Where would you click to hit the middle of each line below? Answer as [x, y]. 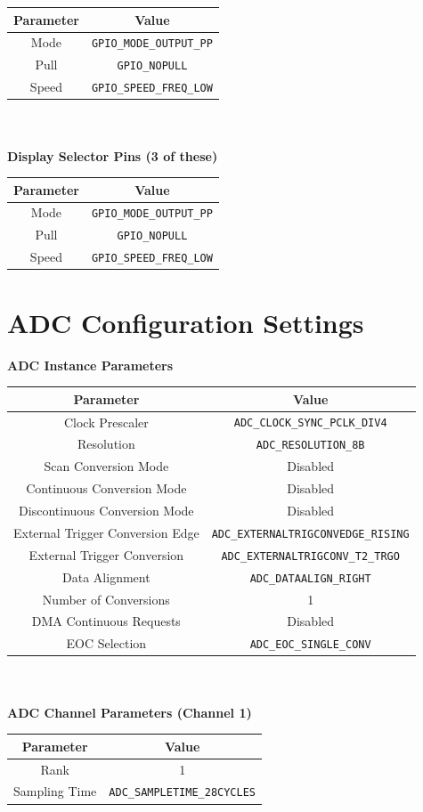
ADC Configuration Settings [186, 322]
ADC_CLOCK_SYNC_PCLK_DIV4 [310, 423]
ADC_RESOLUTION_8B [310, 446]
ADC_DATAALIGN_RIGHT [310, 578]
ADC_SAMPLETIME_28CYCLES [182, 793]
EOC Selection [106, 643]
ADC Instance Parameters [90, 365]
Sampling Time [55, 791]
